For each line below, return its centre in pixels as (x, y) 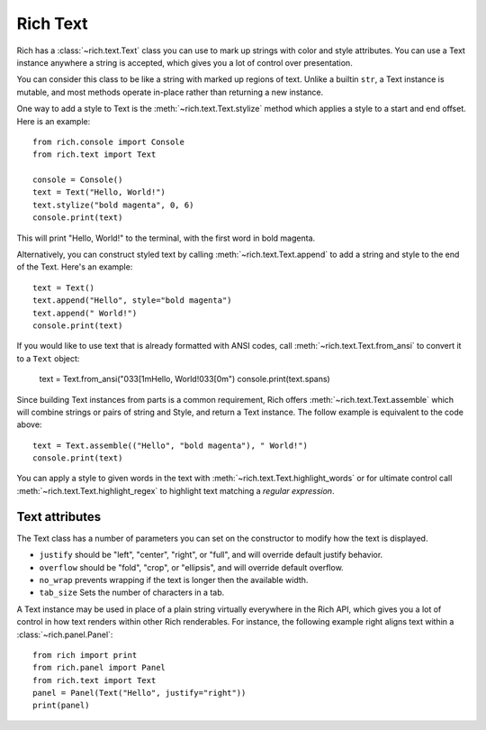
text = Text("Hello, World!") (99, 192)
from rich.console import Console (108, 141)
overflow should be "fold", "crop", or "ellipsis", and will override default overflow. (191, 567)
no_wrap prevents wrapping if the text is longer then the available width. (174, 579)
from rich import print (85, 655)
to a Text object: (48, 358)
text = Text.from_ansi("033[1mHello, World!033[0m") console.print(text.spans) (184, 379)
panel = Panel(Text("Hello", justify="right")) (139, 693)
